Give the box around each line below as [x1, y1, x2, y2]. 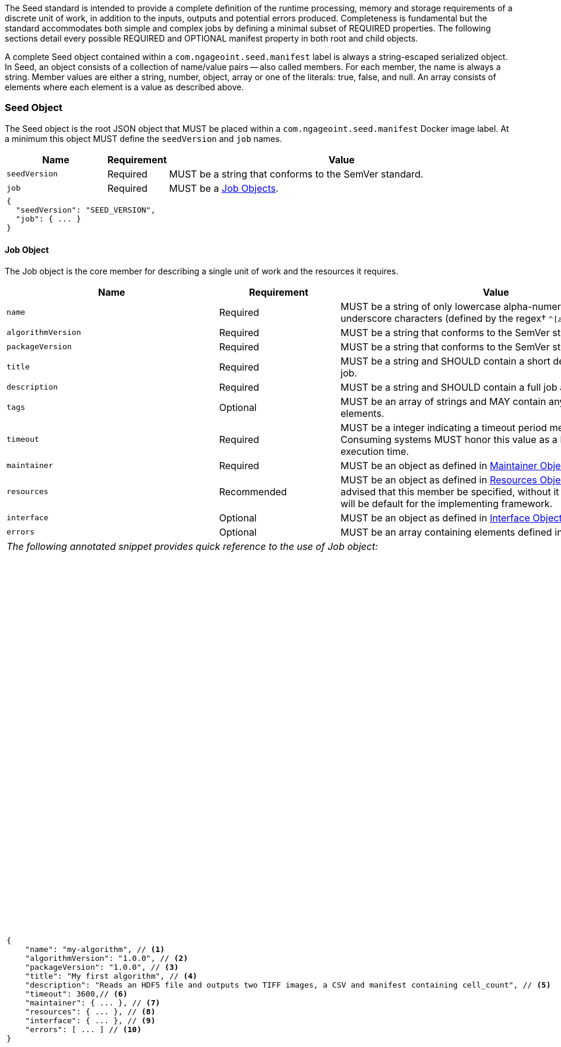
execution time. [341, 445, 409, 457]
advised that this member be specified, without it [341, 485, 559, 498]
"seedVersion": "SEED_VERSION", [15, 205, 156, 214]
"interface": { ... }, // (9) [25, 1016, 156, 1026]
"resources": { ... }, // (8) [25, 1007, 156, 1017]
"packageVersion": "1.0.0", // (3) [25, 963, 179, 972]
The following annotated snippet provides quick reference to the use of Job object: [7, 540, 378, 552]
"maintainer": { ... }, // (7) [25, 998, 160, 1008]
